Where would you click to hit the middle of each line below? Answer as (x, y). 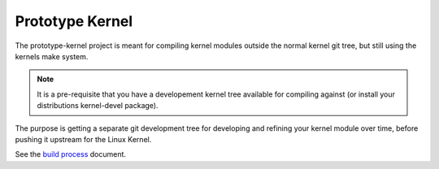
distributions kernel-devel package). (98, 106)
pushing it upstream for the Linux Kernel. (83, 139)
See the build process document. (70, 154)
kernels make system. (52, 56)
